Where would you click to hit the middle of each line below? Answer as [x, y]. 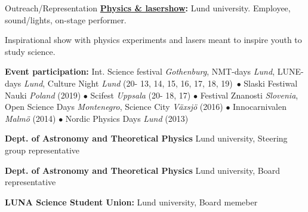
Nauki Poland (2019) [43, 95]
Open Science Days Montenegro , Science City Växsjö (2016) [114, 107]
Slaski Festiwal [271, 83]
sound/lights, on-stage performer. [66, 19]
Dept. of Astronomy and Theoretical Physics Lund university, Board [142, 170]
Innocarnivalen [260, 107]
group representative [42, 150]
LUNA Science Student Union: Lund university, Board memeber [131, 202]
